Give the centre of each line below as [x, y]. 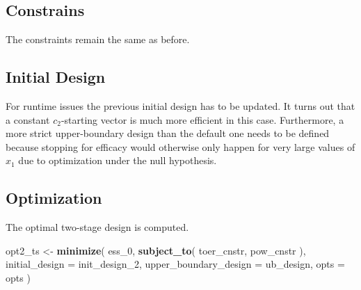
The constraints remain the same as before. [98, 39]
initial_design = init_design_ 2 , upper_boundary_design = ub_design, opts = [175, 264]
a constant [28, 119]
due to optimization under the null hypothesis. [118, 160]
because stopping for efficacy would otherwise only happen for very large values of [180, 146]
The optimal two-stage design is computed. [97, 227]
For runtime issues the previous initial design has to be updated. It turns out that [180, 106]
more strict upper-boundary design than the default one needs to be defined [168, 133]
